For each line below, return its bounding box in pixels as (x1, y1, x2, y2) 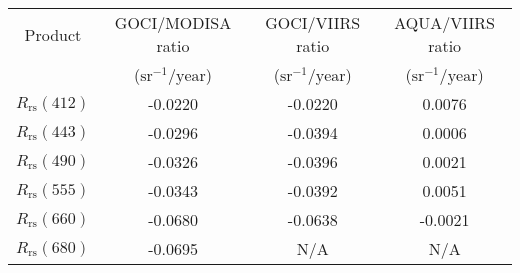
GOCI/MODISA (114, 11, 232, 34)
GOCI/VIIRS (265, 11, 361, 34)
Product (24, 22, 82, 46)
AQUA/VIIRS (394, 11, 495, 34)
